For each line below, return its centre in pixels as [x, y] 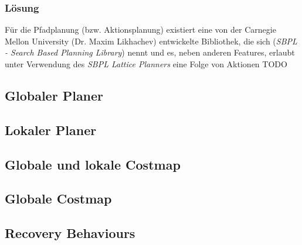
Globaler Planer [54, 95]
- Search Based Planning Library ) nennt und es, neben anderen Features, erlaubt [150, 52]
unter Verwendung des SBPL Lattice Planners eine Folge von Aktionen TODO [146, 64]
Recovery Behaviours [70, 233]
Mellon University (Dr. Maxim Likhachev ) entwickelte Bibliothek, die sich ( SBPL [151, 41]
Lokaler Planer [51, 130]
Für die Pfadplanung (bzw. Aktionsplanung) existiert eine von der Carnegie [140, 30]
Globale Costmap [58, 199]
